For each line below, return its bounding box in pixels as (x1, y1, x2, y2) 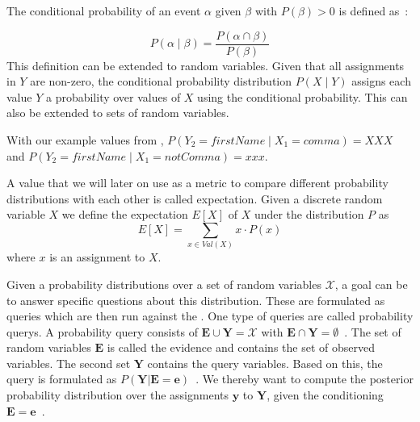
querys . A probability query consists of (6, 323, 198, 340)
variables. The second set (6, 354, 131, 371)
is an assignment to (49, 249, 145, 265)
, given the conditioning (267, 386, 384, 403)
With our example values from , (6, 132, 164, 148)
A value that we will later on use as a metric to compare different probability (6, 174, 388, 191)
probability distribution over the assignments (6, 386, 229, 403)
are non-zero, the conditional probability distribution (30, 73, 292, 90)
